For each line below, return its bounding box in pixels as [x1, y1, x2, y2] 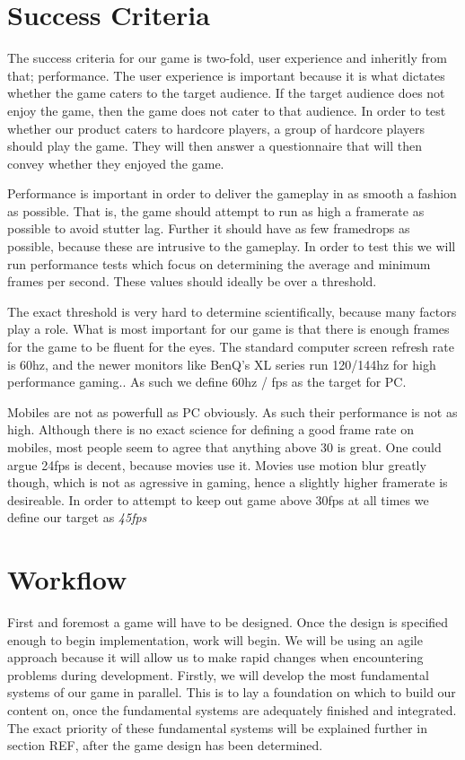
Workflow [7, 561, 127, 598]
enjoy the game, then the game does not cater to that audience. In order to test [7, 100, 446, 119]
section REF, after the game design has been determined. [7, 736, 323, 755]
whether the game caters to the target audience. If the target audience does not [7, 83, 445, 102]
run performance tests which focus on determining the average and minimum [7, 254, 431, 273]
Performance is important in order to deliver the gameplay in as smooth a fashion [7, 184, 457, 203]
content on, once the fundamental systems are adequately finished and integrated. [7, 701, 457, 720]
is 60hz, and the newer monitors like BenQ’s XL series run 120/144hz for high [7, 354, 436, 373]
